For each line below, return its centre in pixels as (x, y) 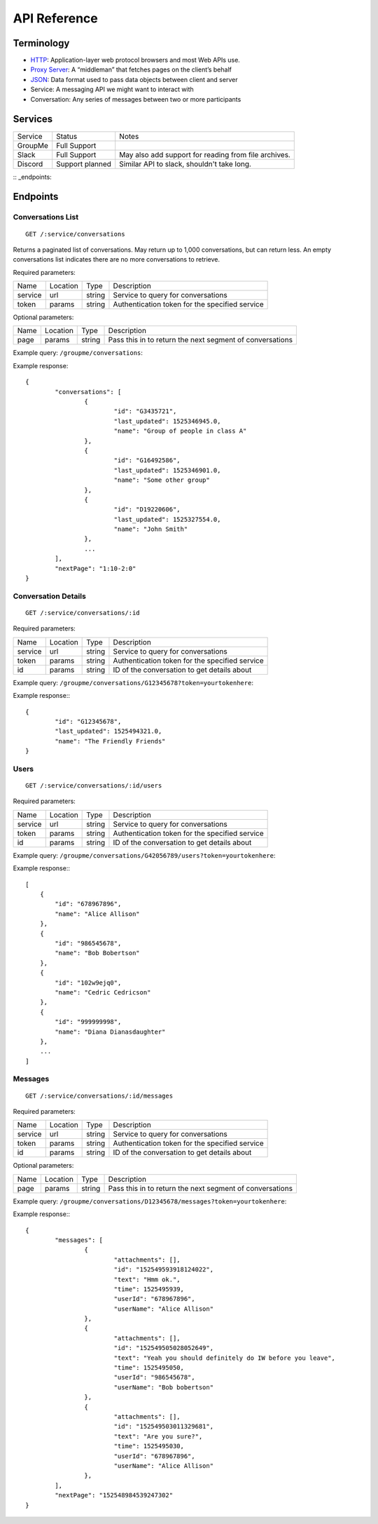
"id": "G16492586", (147, 460)
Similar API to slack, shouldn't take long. (185, 163)
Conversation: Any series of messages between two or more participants (136, 99)
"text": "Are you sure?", (158, 1436)
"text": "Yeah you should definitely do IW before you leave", (225, 1358)
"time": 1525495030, (149, 1446)
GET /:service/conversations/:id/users (94, 786)
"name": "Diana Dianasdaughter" (110, 1032)
